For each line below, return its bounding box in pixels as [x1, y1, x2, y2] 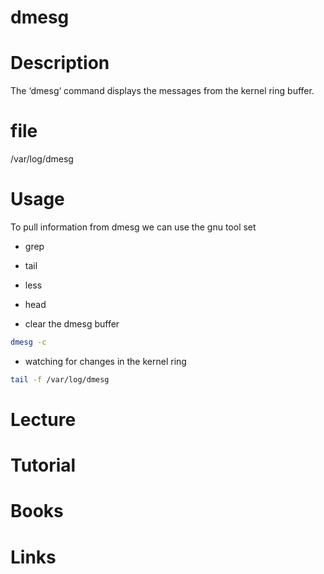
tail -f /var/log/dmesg [10, 374, 110, 385]
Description [10, 52, 110, 75]
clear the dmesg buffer [24, 318, 120, 330]
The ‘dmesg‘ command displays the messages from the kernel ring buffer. [10, 85, 315, 97]
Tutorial [10, 454, 77, 477]
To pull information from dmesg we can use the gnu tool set [10, 221, 257, 233]
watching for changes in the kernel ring [24, 355, 187, 367]
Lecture [10, 408, 77, 431]
